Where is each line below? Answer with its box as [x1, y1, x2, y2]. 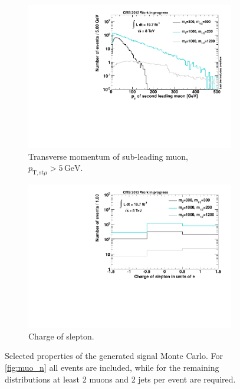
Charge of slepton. [28, 329, 94, 342]
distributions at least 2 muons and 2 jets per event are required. [5, 372, 236, 385]
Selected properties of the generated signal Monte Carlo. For [5, 350, 223, 362]
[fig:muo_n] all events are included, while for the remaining [5, 361, 219, 373]
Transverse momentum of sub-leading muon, [28, 150, 188, 162]
